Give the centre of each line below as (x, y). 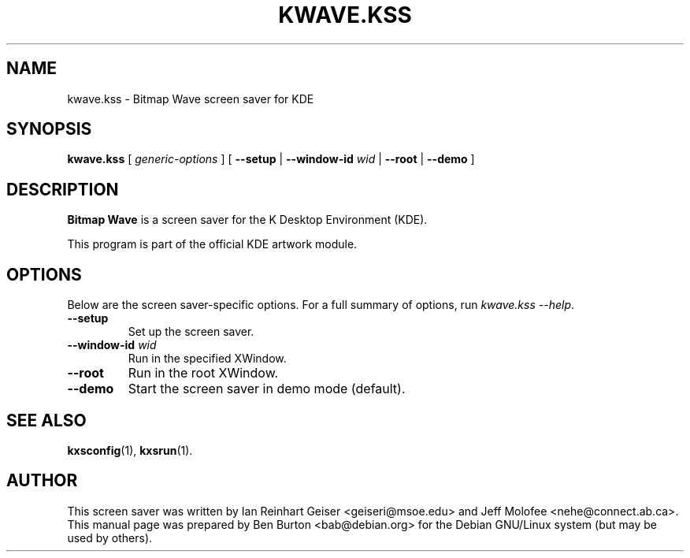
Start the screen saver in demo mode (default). (267, 389)
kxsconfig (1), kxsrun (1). (130, 450)
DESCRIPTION (63, 189)
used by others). (110, 538)
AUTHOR (42, 481)
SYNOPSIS (49, 129)
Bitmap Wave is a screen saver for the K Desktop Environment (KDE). (247, 220)
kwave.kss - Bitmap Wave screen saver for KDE (191, 99)
